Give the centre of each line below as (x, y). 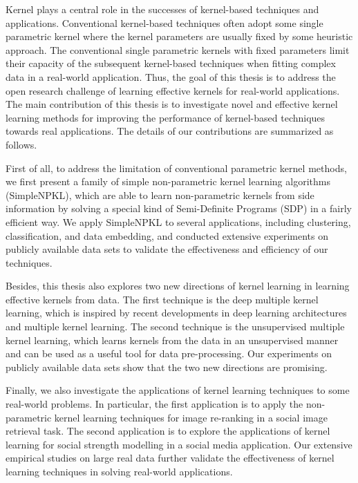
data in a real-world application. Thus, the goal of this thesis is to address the (171, 76)
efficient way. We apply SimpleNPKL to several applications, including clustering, (178, 221)
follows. (21, 144)
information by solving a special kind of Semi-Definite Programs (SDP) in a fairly (179, 208)
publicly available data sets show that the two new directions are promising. (167, 367)
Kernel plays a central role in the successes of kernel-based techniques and (162, 9)
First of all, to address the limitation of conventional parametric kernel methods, (176, 168)
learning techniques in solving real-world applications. (119, 471)
